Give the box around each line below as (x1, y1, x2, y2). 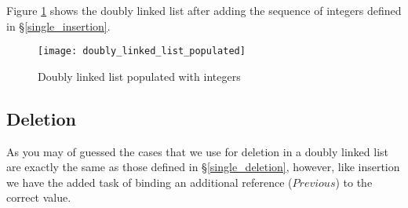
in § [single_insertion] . (6, 17, 111, 34)
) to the (335, 173, 373, 190)
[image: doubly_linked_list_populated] (38, 46, 246, 57)
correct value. (6, 189, 71, 206)
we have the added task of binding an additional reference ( (6, 173, 293, 190)
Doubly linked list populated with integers (38, 68, 241, 84)
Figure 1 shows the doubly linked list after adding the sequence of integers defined (6, 2, 402, 18)
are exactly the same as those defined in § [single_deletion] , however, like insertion (6, 159, 400, 175)
